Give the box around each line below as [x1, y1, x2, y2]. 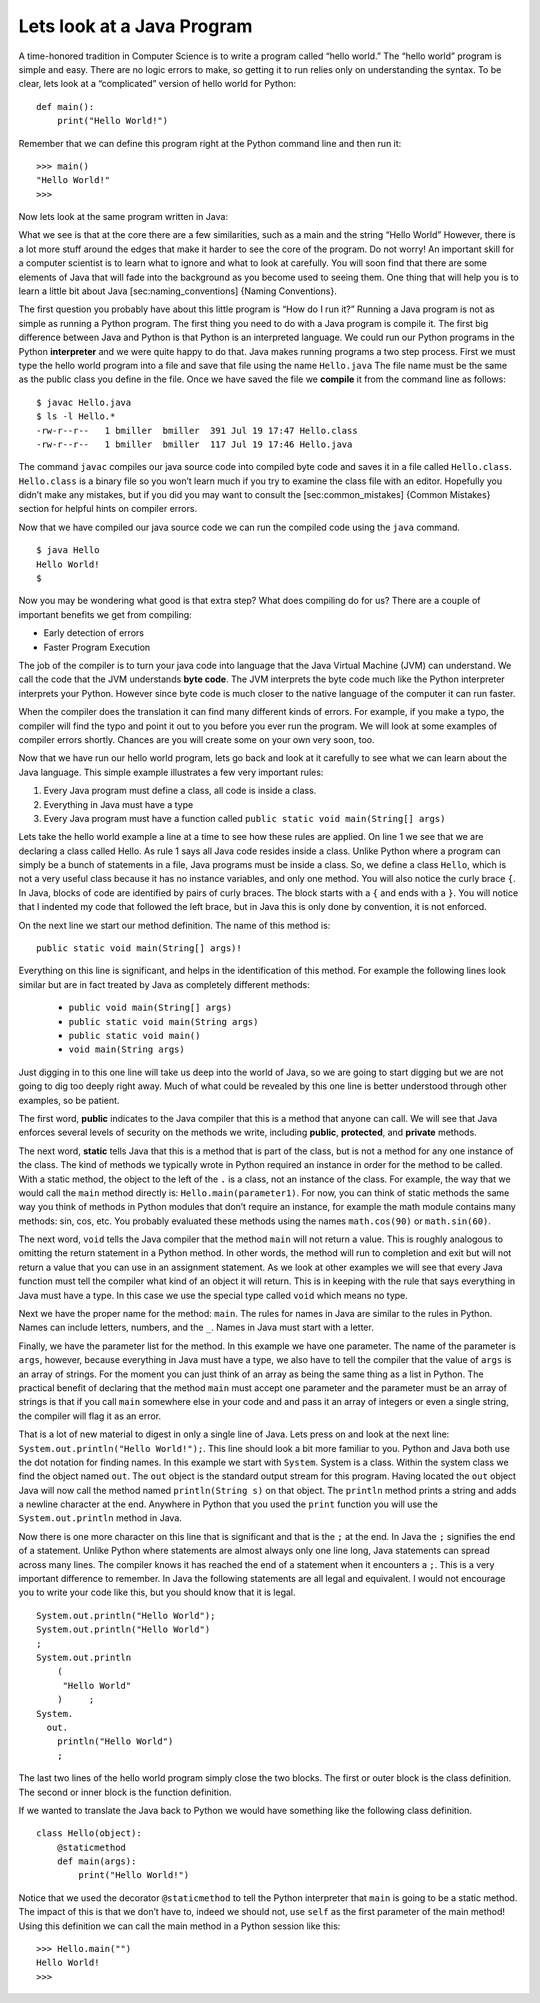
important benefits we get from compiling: [18, 608, 192, 620]
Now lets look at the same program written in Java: [18, 211, 229, 223]
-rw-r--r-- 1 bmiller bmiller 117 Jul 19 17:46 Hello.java [36, 438, 353, 450]
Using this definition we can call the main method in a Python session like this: [18, 1920, 341, 1932]
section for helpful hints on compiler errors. [18, 503, 198, 515]
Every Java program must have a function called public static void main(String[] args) [43, 812, 446, 824]
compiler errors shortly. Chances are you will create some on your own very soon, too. [18, 733, 375, 745]
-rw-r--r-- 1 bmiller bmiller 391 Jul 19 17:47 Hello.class [36, 425, 359, 436]
